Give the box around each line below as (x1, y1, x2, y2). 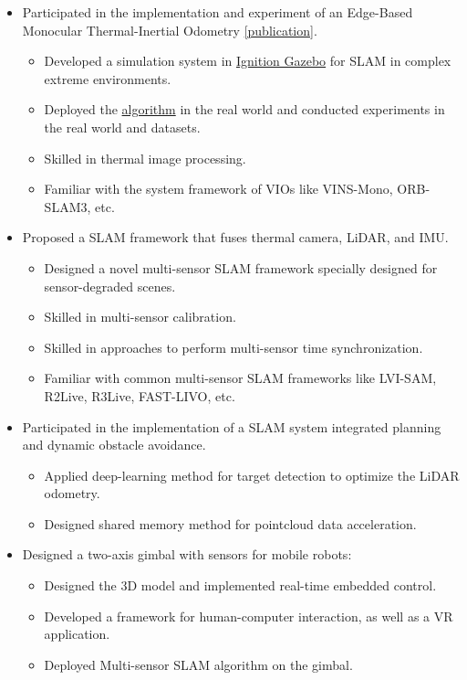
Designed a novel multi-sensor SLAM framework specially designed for (44, 258, 438, 277)
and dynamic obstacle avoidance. (22, 435, 206, 454)
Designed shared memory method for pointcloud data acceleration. (44, 514, 417, 533)
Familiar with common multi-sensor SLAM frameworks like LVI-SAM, (44, 368, 437, 388)
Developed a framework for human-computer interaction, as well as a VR (44, 606, 453, 625)
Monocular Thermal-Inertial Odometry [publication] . (22, 20, 317, 39)
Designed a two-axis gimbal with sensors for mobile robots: (22, 545, 352, 564)
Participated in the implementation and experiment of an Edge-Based (22, 3, 413, 21)
